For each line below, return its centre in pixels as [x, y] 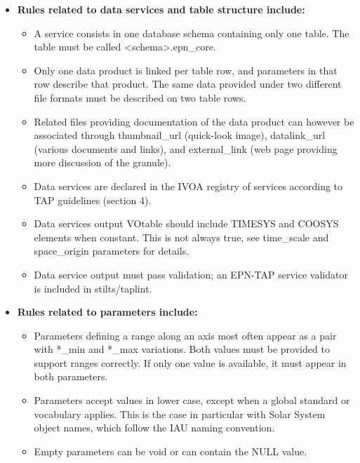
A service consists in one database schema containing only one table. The [192, 33]
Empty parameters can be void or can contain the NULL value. [171, 451]
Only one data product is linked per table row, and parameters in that [186, 70]
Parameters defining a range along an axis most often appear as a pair [185, 335]
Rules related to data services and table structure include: [161, 9]
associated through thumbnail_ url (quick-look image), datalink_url [180, 135]
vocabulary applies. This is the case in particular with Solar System [180, 414]
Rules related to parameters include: [107, 312]
